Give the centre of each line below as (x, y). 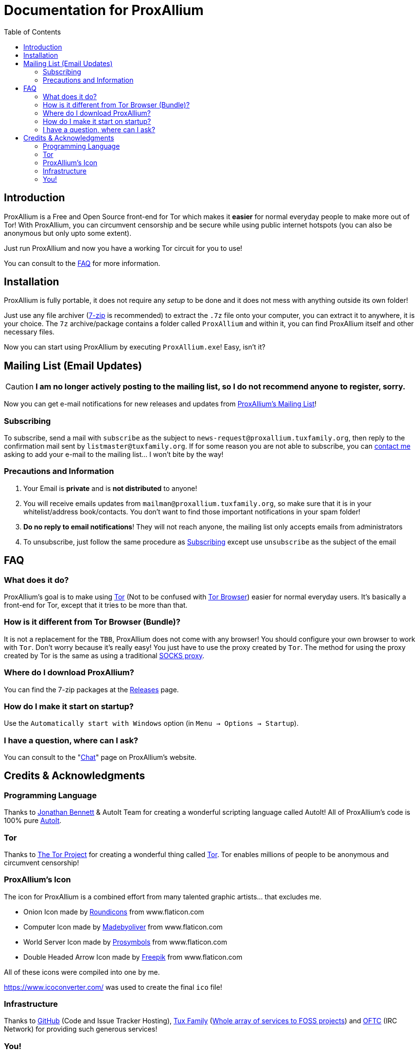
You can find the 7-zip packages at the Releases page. (91, 689)
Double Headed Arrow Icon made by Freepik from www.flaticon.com (133, 957)
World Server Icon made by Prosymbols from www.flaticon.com (125, 942)
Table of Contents (33, 32)
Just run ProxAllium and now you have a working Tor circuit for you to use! (123, 248)
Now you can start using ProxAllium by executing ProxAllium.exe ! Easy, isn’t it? (135, 347)
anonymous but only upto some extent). (68, 233)
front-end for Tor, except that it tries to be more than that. (96, 605)
